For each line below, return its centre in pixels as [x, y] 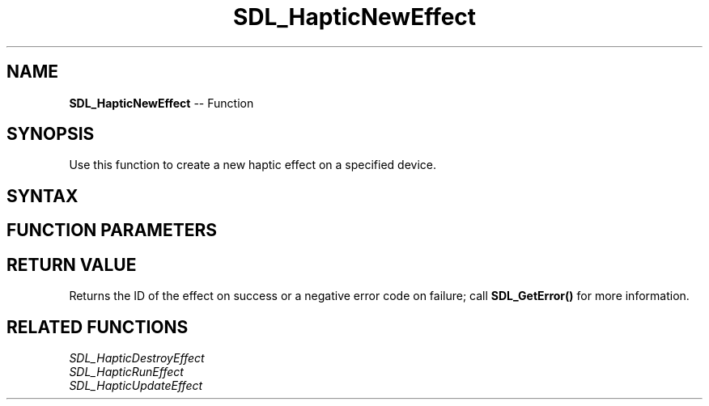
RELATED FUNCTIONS [98, 327]
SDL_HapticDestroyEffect [137, 357]
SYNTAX [42, 196]
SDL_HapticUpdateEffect [136, 385]
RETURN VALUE [72, 264]
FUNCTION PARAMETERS [112, 230]
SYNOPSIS [51, 134]
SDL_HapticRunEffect [126, 371]
